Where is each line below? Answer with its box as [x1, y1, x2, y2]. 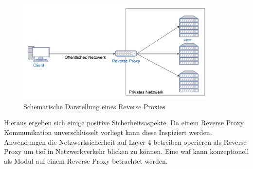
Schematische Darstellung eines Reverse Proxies [23, 101, 165, 111]
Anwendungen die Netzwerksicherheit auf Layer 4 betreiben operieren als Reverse [4, 136, 247, 147]
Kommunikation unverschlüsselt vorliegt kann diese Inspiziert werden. [4, 127, 212, 137]
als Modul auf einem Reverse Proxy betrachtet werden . [4, 155, 168, 166]
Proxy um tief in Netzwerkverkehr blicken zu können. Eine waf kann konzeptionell [4, 146, 249, 156]
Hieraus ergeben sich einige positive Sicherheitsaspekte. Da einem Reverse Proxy [4, 118, 244, 128]
